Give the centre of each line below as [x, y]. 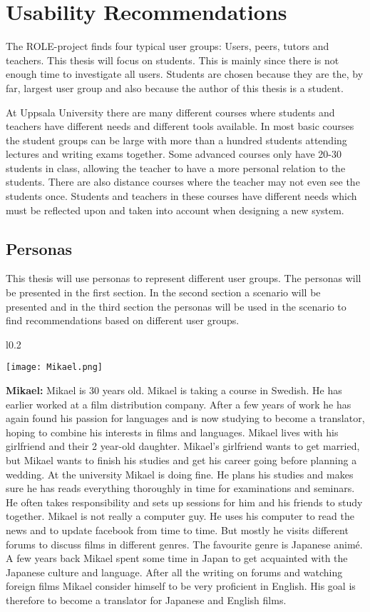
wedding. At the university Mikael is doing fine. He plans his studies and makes [180, 474]
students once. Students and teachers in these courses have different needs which [181, 196]
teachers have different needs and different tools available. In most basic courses [180, 126]
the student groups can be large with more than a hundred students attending [176, 140]
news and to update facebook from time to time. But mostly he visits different [177, 530]
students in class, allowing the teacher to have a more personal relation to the [176, 167]
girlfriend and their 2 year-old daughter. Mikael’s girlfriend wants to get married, [183, 446]
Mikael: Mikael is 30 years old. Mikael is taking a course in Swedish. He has [174, 390]
